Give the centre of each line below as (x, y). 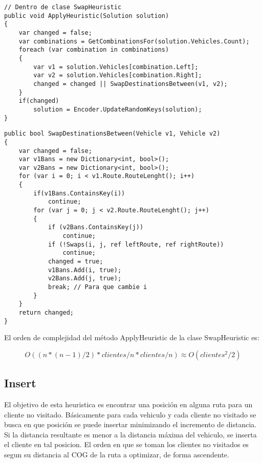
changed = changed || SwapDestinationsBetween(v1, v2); (130, 84)
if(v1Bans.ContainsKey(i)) (79, 193)
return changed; (46, 312)
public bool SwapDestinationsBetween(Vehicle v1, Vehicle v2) (112, 134)
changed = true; (75, 262)
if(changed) (39, 101)
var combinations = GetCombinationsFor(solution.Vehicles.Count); (134, 41)
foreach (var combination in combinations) (94, 50)
